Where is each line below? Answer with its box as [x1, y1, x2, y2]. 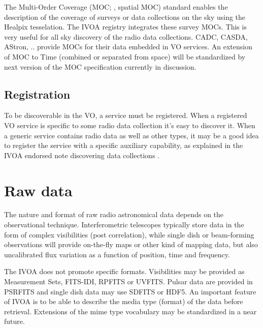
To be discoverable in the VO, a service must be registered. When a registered [4, 110, 247, 121]
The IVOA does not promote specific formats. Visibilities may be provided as [4, 266, 245, 277]
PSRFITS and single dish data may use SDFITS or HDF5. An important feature [4, 286, 256, 296]
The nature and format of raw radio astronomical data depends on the [4, 209, 224, 220]
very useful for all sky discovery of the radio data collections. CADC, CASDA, [4, 31, 248, 42]
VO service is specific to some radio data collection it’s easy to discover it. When [4, 120, 255, 130]
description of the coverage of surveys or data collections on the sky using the [4, 11, 246, 22]
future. [4, 316, 25, 326]
